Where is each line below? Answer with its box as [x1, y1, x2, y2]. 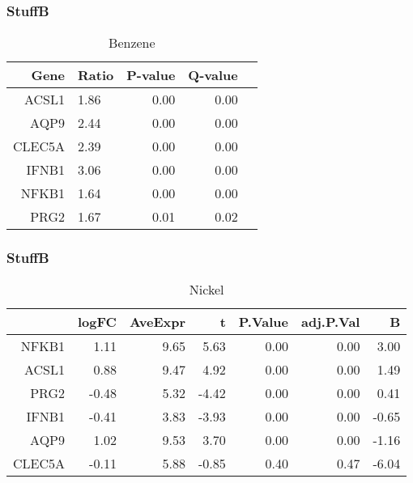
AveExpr [129, 312, 185, 332]
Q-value [188, 66, 238, 85]
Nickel [189, 280, 224, 299]
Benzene [109, 33, 155, 53]
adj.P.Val [301, 312, 360, 332]
